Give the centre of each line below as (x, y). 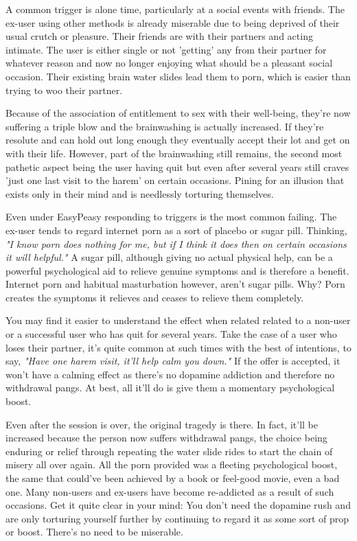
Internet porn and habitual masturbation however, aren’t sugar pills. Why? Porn (175, 284)
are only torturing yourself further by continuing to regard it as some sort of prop (177, 518)
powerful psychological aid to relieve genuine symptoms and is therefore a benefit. (177, 270)
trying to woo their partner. (64, 90)
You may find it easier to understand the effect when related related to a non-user (178, 320)
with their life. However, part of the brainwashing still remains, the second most (174, 153)
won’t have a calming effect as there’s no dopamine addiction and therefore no (170, 374)
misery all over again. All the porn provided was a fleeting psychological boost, (172, 464)
